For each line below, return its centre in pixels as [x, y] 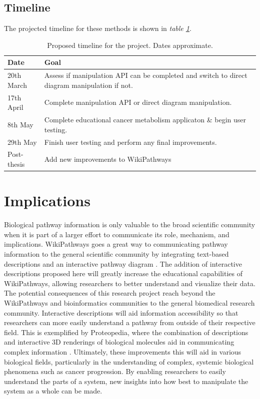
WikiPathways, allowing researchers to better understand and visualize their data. [130, 283]
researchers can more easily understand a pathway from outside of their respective [130, 322]
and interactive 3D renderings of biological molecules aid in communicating [119, 342]
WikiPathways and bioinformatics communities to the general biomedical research [129, 302]
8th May [20, 124]
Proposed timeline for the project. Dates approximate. [130, 45]
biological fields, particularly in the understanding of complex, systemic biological [129, 361]
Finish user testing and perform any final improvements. [130, 142]
